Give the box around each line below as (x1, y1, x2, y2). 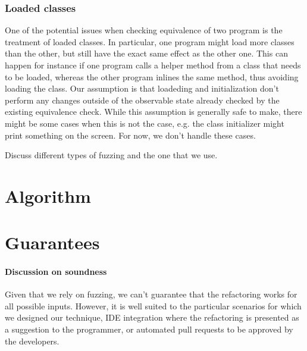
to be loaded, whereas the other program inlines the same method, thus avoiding (5, 70, 299, 83)
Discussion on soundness (5, 265, 107, 278)
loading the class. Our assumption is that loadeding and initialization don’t (5, 82, 279, 95)
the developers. (5, 334, 59, 347)
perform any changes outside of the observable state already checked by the (5, 93, 280, 106)
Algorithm (5, 183, 91, 208)
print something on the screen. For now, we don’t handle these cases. (5, 129, 256, 141)
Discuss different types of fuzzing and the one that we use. (5, 149, 218, 161)
